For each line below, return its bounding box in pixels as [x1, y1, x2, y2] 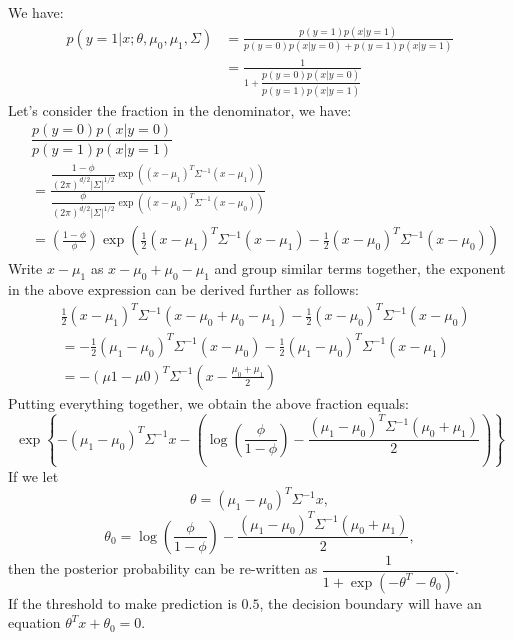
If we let [8, 465, 59, 486]
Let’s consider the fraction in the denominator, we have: [8, 99, 352, 120]
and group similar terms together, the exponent [214, 258, 506, 279]
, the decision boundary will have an [259, 592, 482, 613]
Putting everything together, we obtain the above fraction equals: [8, 392, 409, 413]
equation [8, 612, 61, 633]
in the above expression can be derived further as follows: [8, 279, 359, 300]
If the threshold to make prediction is [8, 592, 237, 613]
